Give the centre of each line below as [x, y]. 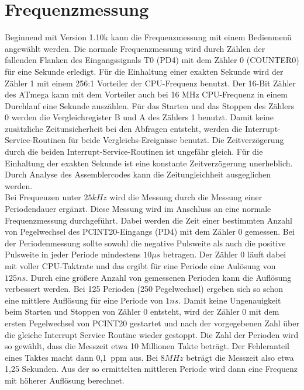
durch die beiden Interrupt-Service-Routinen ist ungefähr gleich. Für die [134, 152]
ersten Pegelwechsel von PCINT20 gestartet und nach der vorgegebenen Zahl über [152, 323]
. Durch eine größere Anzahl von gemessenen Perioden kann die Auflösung [158, 277]
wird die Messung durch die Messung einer [186, 197]
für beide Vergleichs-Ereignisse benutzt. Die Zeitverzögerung [176, 140]
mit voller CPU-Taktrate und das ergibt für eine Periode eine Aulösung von [140, 266]
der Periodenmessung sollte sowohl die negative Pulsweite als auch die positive [145, 243]
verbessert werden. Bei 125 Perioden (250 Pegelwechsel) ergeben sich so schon [144, 289]
